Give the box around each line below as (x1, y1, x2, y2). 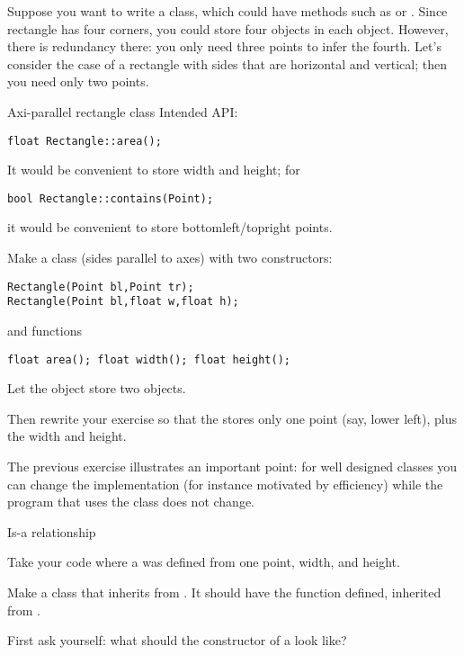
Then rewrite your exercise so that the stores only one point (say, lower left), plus (7, 408, 457, 427)
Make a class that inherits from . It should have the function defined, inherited (7, 582, 442, 601)
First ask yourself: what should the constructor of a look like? (7, 631, 347, 650)
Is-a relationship (7, 522, 96, 541)
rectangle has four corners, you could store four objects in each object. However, (7, 19, 449, 38)
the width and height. (7, 426, 127, 445)
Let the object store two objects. (7, 379, 186, 398)
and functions (7, 320, 82, 339)
